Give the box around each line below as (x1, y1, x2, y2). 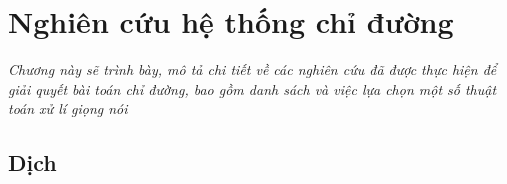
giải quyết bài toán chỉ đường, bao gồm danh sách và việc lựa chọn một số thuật (8, 78, 497, 99)
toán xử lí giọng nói (8, 98, 128, 119)
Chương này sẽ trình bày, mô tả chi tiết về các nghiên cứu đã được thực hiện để (8, 59, 497, 80)
